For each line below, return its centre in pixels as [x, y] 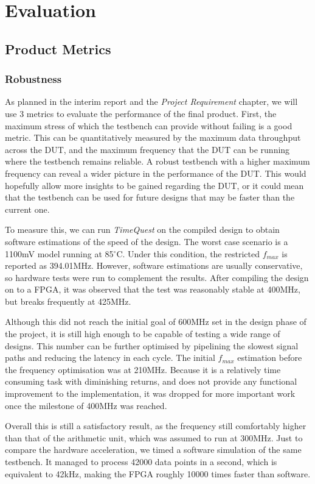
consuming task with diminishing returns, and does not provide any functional [151, 381]
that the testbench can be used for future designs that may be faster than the [150, 197]
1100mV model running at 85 [59, 253]
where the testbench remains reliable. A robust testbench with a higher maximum [157, 161]
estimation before [270, 358]
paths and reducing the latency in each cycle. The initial [110, 358]
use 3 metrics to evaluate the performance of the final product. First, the [141, 113]
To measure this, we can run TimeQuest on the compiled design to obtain [142, 230]
